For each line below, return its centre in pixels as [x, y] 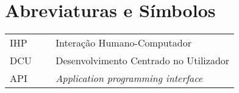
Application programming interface [129, 78]
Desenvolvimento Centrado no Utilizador [143, 61]
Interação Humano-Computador [123, 43]
